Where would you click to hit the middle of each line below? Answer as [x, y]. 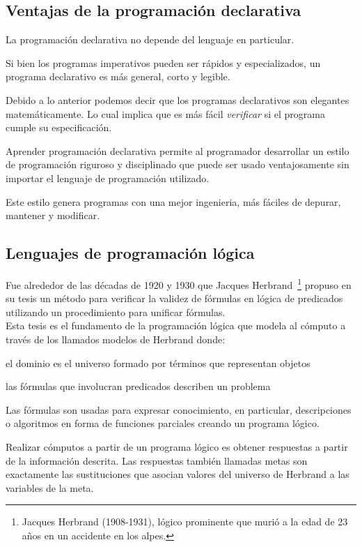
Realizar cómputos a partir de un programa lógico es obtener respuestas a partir [177, 446]
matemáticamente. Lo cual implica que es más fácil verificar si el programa [165, 113]
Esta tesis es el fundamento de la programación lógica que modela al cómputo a [176, 325]
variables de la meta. [50, 487]
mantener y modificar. [53, 215]
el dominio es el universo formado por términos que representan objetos [158, 362]
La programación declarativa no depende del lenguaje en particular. [150, 39]
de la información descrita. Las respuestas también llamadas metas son [157, 460]
